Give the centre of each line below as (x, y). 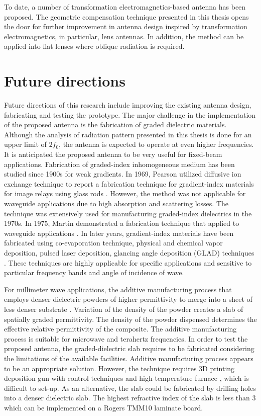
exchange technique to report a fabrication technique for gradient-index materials (129, 183)
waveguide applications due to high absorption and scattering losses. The (116, 203)
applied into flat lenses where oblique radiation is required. (94, 46)
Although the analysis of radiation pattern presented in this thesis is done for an (128, 134)
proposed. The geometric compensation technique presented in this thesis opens (126, 16)
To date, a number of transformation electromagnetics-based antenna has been (125, 7)
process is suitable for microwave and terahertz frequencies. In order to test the (126, 338)
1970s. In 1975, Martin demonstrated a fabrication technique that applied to (122, 223)
